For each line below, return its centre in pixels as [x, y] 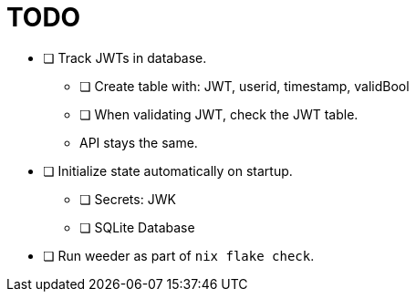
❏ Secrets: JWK [128, 199]
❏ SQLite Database [137, 227]
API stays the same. [139, 142]
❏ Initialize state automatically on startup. [168, 170]
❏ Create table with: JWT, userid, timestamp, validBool [244, 86]
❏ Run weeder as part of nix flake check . [179, 255]
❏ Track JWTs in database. [125, 57]
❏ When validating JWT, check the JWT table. [219, 114]
